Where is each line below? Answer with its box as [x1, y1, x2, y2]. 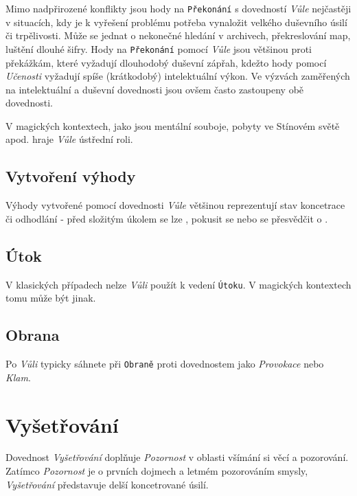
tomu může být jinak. [5, 291, 96, 305]
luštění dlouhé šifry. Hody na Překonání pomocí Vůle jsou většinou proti [5, 41, 312, 56]
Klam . [5, 370, 31, 384]
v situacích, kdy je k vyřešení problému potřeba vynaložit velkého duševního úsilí [5, 14, 347, 29]
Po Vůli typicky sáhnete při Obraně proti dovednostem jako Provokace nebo [5, 357, 324, 371]
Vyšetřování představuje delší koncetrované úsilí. [5, 477, 209, 491]
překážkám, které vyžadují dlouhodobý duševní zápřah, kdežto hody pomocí [5, 55, 327, 69]
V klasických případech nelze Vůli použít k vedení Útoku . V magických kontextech [5, 277, 352, 291]
